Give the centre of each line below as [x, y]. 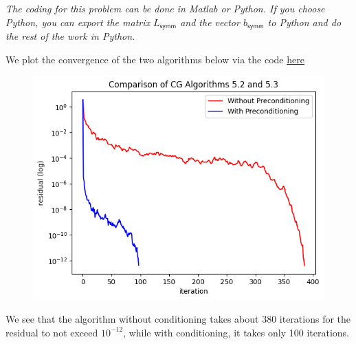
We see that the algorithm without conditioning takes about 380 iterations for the [178, 319]
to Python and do [304, 22]
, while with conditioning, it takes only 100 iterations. [236, 332]
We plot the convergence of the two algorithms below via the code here [155, 59]
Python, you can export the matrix [78, 22]
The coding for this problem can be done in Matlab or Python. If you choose [165, 8]
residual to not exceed [52, 332]
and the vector [210, 22]
